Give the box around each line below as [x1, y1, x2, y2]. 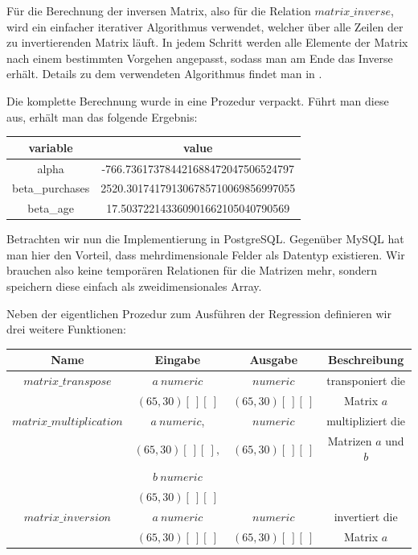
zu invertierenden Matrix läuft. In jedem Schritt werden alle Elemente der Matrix [6, 34, 408, 51]
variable [28, 139, 73, 155]
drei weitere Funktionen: [6, 321, 126, 338]
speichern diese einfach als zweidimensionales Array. [6, 278, 262, 295]
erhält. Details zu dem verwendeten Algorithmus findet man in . [6, 65, 322, 82]
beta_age [27, 200, 74, 217]
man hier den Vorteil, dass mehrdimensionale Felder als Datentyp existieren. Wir [6, 246, 405, 263]
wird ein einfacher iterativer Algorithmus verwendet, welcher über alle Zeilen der [6, 18, 404, 35]
